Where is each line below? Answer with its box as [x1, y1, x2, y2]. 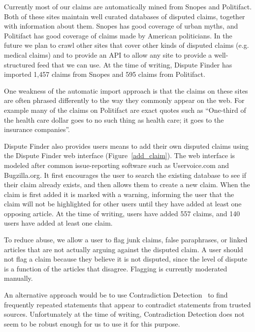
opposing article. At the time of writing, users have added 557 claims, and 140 [4, 208, 240, 218]
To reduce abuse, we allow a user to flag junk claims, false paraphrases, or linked [4, 234, 248, 245]
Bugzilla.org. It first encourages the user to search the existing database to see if [4, 169, 247, 180]
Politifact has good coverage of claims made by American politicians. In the [4, 30, 232, 40]
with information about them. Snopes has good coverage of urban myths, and [4, 21, 238, 31]
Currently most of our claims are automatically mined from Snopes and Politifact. [4, 1, 252, 11]
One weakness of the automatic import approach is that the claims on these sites [4, 85, 248, 96]
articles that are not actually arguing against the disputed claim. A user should [4, 244, 243, 254]
